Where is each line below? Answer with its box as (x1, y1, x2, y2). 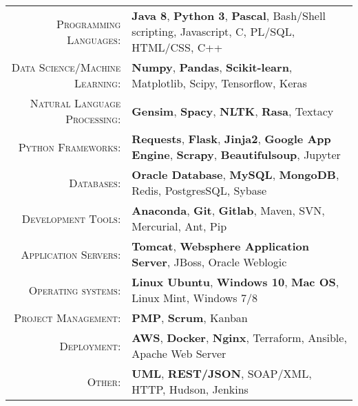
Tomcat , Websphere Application (131, 238, 309, 254)
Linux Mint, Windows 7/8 (131, 290, 257, 306)
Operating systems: (28, 281, 121, 298)
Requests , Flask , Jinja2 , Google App (131, 131, 331, 147)
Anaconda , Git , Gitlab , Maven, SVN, (131, 202, 325, 218)
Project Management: (14, 310, 121, 325)
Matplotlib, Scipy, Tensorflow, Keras (131, 75, 307, 91)
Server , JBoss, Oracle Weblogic (131, 254, 287, 270)
